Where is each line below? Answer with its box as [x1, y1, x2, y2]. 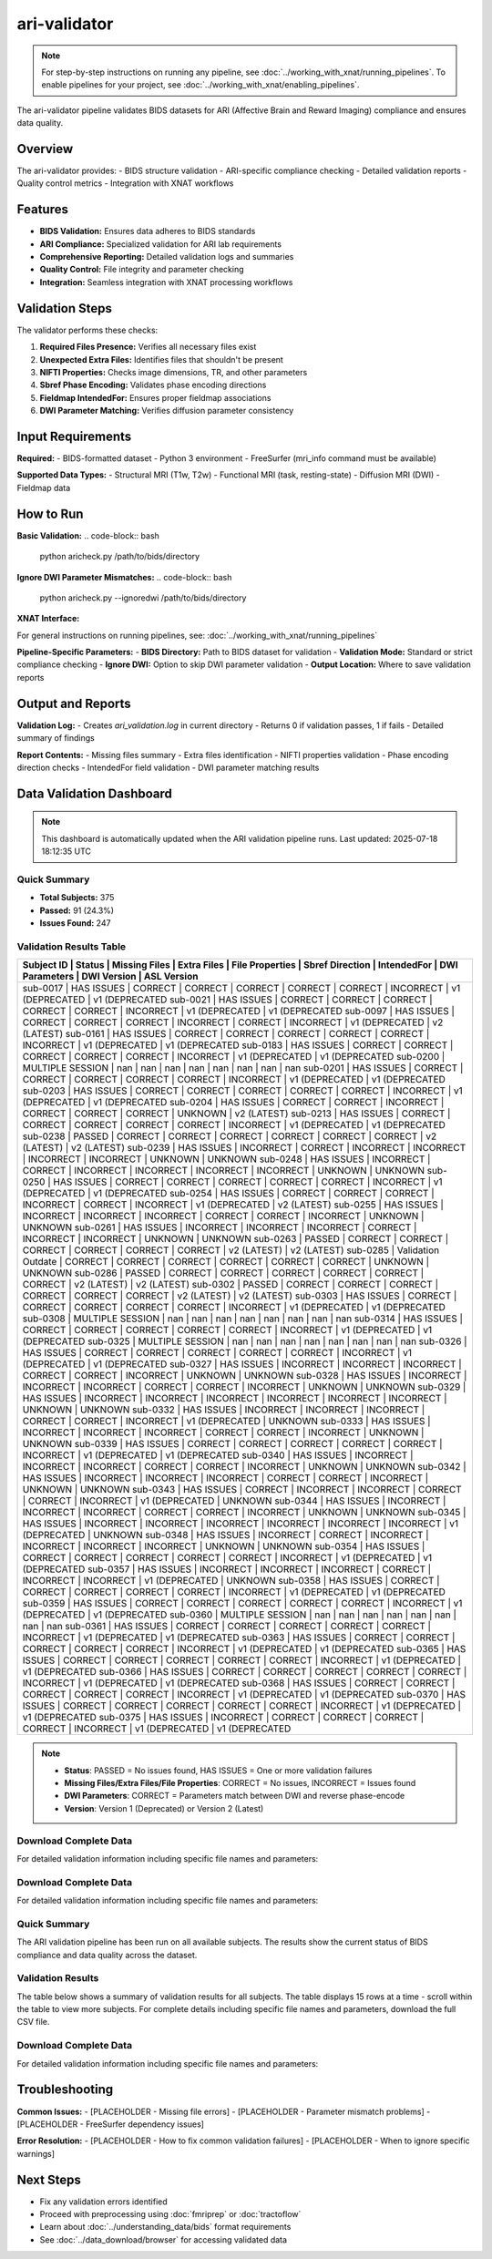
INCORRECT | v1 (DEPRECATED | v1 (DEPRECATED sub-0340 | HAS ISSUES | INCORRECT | [22, 1449, 414, 1462]
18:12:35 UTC [41, 846, 91, 857]
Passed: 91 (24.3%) [39, 905, 114, 916]
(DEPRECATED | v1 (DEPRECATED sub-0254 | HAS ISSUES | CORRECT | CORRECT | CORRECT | [22, 1187, 435, 1200]
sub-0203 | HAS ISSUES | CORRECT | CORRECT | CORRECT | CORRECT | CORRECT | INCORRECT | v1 [22, 1084, 464, 1097]
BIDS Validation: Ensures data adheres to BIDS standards [39, 226, 256, 237]
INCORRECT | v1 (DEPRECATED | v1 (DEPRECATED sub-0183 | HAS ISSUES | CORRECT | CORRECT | [22, 1039, 454, 1052]
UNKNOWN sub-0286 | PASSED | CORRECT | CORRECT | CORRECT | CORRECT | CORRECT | [22, 1267, 425, 1279]
